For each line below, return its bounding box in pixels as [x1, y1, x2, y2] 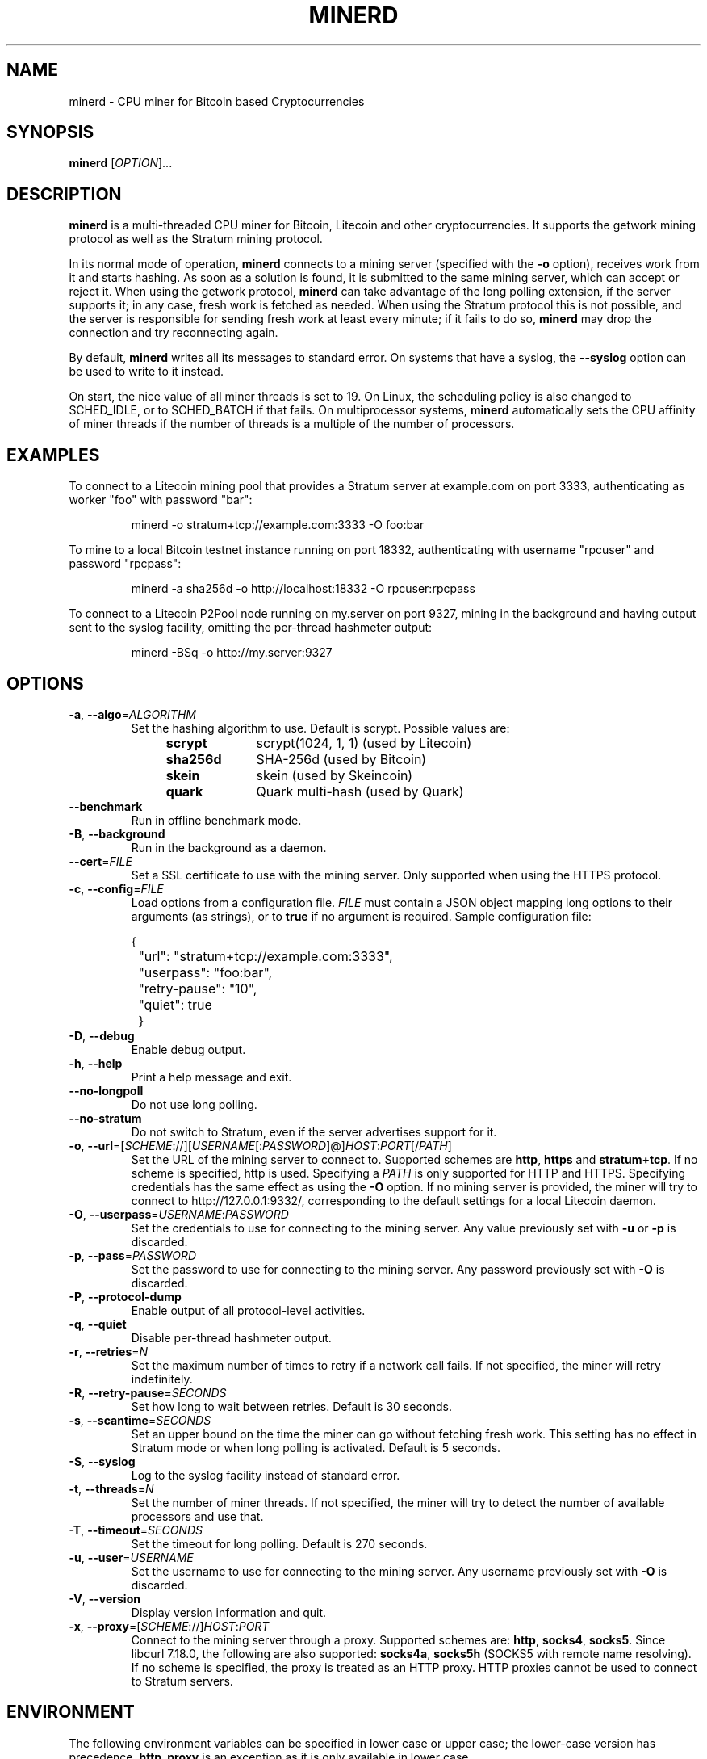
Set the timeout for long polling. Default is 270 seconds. [131, 1536, 428, 1551]
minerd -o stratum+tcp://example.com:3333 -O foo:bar [131, 518, 425, 532]
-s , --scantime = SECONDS [69, 1413, 211, 1427]
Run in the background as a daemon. [131, 840, 327, 854]
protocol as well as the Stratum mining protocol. [69, 232, 323, 246]
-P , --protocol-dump [69, 1289, 182, 1304]
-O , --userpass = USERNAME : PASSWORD [69, 1207, 289, 1221]
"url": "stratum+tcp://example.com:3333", [138, 947, 393, 964]
